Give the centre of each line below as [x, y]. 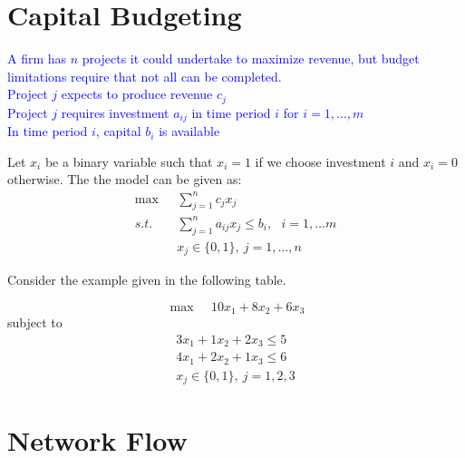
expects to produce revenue [137, 94]
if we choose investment [320, 161]
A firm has [37, 58]
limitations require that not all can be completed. [145, 76]
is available [189, 131]
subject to [35, 322]
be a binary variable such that [129, 161]
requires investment [115, 112]
